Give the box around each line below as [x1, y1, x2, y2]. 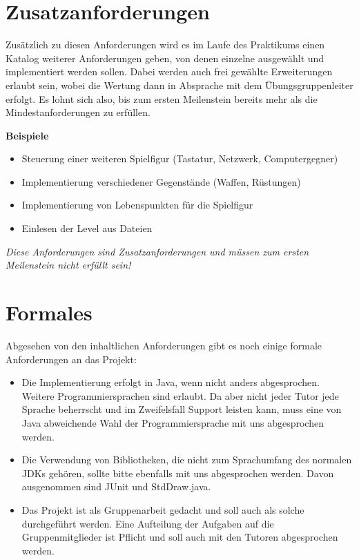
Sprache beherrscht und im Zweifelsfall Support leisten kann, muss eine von [21, 402, 342, 416]
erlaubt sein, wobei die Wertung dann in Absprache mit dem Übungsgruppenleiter [6, 77, 353, 92]
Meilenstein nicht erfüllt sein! [6, 258, 131, 272]
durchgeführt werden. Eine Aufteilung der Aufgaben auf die [21, 516, 274, 530]
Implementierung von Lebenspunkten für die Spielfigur [21, 197, 253, 212]
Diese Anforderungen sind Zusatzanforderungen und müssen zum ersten [6, 244, 309, 258]
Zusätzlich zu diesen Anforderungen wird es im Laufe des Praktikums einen [6, 37, 325, 52]
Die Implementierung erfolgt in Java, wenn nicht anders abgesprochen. [21, 375, 320, 389]
